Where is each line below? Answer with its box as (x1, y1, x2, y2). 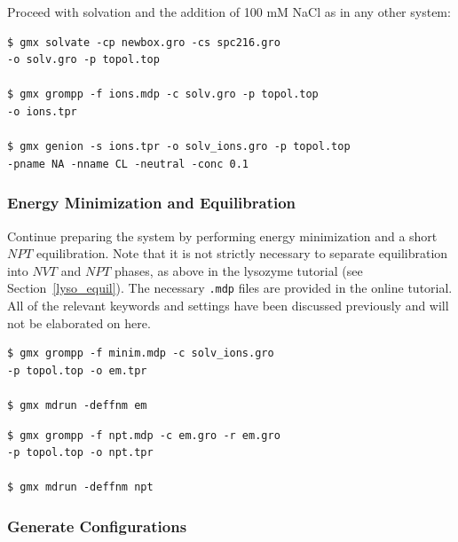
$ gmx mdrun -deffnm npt (7, 481, 154, 494)
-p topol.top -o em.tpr (7, 364, 147, 377)
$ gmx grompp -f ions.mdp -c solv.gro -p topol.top (7, 88, 319, 101)
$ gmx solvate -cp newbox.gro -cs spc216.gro (7, 35, 280, 49)
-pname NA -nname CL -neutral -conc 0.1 (7, 157, 249, 170)
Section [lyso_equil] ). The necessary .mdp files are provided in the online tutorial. (7, 279, 453, 297)
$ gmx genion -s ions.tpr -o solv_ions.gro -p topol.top (7, 140, 351, 153)
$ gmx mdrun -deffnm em (7, 398, 147, 412)
